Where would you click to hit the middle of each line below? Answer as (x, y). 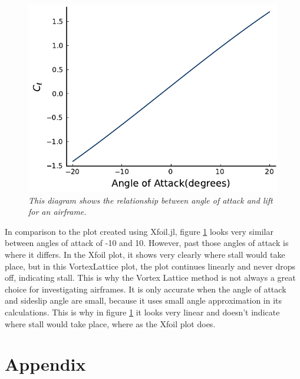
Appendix (45, 364)
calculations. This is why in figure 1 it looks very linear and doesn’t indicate (142, 312)
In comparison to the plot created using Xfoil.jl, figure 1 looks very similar (139, 231)
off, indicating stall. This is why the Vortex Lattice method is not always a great (150, 277)
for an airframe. (57, 212)
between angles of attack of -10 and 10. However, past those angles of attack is (147, 243)
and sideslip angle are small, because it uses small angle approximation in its (144, 300)
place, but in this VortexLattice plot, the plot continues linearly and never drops (150, 266)
